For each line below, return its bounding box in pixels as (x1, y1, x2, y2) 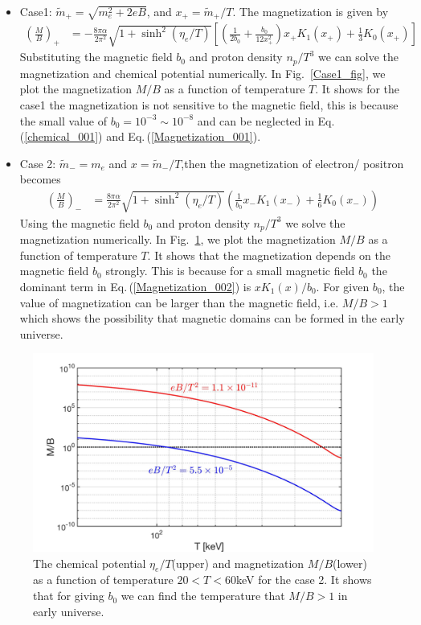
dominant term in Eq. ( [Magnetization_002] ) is (19, 278, 251, 294)
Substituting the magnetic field (19, 48, 173, 65)
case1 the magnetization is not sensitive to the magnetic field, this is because (19, 96, 399, 113)
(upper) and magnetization (171, 554, 305, 571)
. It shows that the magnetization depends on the (147, 246, 390, 263)
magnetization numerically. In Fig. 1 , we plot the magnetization (19, 231, 336, 248)
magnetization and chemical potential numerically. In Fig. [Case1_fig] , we (19, 64, 386, 81)
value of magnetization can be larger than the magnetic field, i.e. (19, 294, 339, 310)
